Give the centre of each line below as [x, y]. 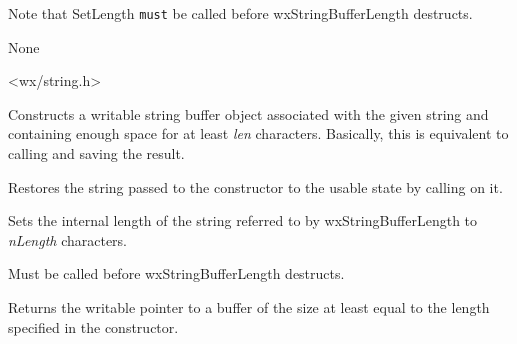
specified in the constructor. [93, 326]
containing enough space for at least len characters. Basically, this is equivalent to [258, 133]
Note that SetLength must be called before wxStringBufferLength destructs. [240, 13]
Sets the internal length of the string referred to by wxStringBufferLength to [243, 220]
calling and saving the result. [96, 153]
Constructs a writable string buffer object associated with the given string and [248, 113]
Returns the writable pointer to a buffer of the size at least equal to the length [249, 307]
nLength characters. [68, 239]
